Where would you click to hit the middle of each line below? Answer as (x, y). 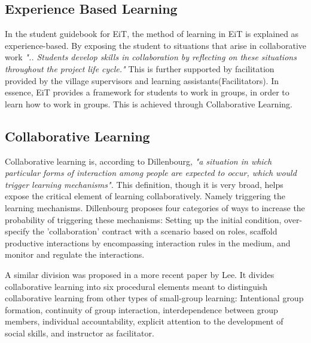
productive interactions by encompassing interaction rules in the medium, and (148, 242)
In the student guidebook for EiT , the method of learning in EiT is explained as (152, 34)
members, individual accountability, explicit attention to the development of (144, 321)
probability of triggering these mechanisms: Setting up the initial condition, (143, 219)
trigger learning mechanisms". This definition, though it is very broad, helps (144, 184)
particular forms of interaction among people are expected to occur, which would (151, 173)
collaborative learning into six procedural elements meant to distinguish (136, 286)
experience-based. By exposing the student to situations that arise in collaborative (155, 45)
